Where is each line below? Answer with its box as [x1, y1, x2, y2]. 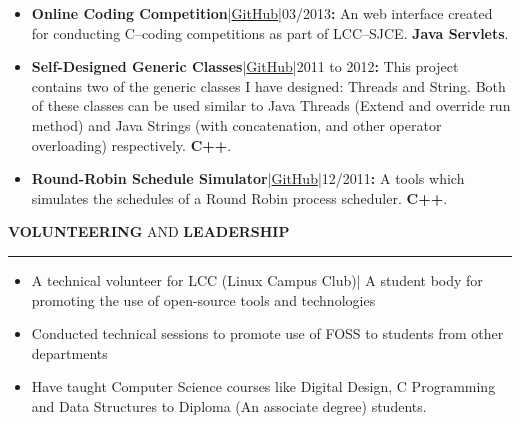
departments [31, 342, 108, 363]
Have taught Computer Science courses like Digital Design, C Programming [31, 376, 496, 397]
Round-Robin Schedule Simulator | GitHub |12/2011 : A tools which [31, 168, 465, 189]
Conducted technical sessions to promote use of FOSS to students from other [31, 323, 504, 344]
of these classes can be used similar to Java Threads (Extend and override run [31, 95, 511, 116]
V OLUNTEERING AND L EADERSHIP [8, 221, 290, 242]
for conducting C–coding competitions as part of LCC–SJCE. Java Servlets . [31, 22, 509, 43]
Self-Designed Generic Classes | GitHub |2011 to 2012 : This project [31, 56, 459, 77]
